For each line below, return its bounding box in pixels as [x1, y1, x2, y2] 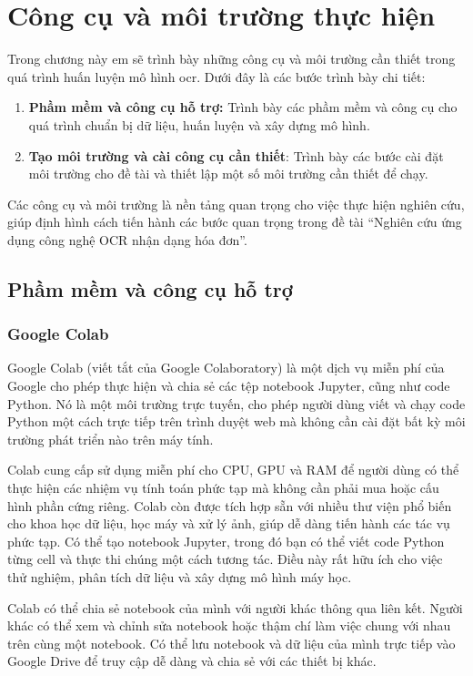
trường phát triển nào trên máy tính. [7, 429, 214, 448]
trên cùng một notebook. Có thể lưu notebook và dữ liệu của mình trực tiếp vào [7, 633, 456, 652]
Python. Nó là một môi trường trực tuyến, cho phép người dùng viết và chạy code [7, 394, 466, 413]
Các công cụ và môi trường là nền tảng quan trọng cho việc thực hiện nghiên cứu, [7, 194, 465, 213]
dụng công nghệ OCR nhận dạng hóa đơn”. [7, 230, 247, 249]
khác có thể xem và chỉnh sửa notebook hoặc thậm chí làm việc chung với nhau [7, 616, 451, 635]
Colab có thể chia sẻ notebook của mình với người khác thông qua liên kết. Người [7, 598, 463, 617]
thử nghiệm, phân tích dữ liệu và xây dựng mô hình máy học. [7, 568, 352, 586]
